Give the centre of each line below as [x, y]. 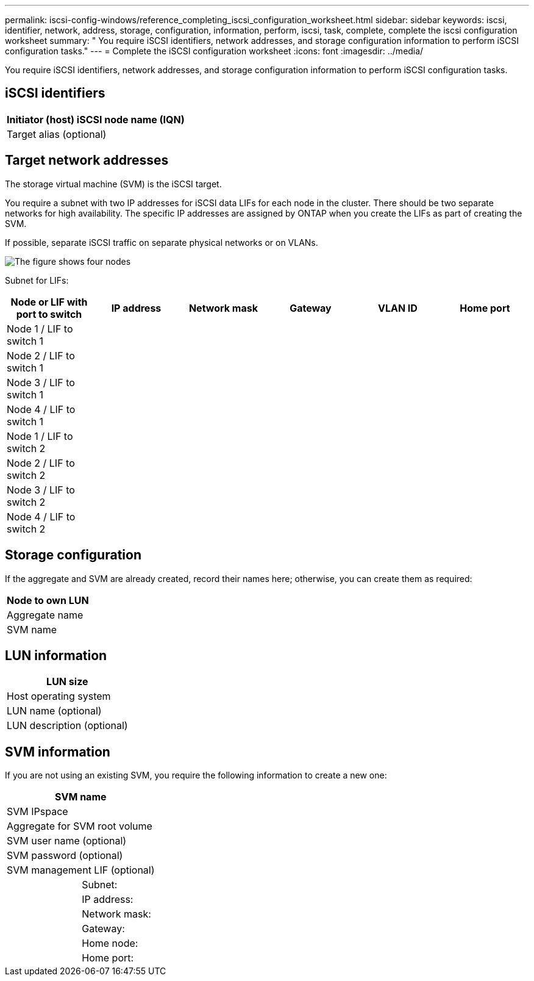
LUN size [67, 682]
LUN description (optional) [67, 726]
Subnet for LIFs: [37, 280]
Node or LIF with [49, 302]
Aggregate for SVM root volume [80, 826]
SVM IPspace [37, 812]
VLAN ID [397, 308]
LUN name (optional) [54, 711]
